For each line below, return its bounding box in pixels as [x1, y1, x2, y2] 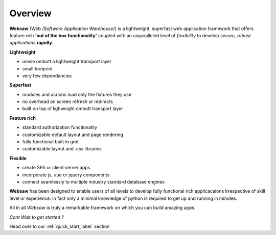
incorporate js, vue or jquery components [22, 171, 110, 178]
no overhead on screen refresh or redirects [22, 98, 113, 105]
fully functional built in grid [22, 139, 79, 145]
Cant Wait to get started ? [9, 214, 64, 220]
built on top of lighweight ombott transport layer [22, 106, 123, 112]
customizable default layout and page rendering [22, 132, 124, 138]
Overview [9, 8, 52, 19]
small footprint [22, 65, 53, 71]
